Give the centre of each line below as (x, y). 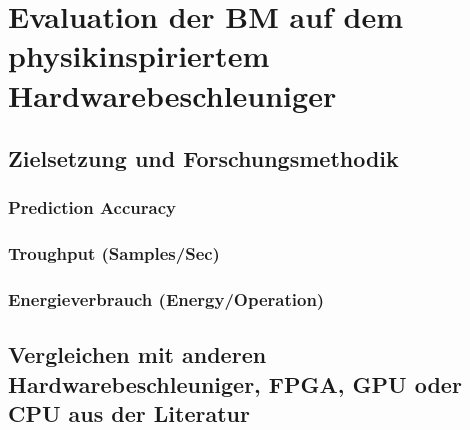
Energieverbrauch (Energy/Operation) (166, 299)
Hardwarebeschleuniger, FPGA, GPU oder (235, 383)
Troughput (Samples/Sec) (114, 253)
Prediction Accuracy (92, 207)
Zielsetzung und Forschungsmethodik (203, 158)
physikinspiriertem (139, 55)
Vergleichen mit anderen (137, 354)
